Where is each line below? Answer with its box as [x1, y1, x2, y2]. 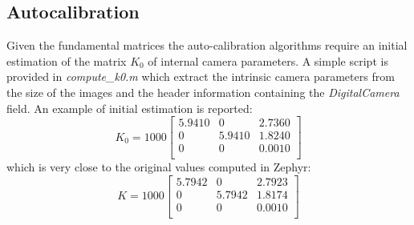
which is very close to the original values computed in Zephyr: [6, 159, 311, 175]
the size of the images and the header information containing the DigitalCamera [6, 83, 400, 100]
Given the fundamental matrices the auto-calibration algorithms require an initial [6, 37, 408, 54]
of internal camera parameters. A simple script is [148, 52, 388, 69]
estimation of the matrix [6, 52, 127, 69]
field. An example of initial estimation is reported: [6, 99, 253, 116]
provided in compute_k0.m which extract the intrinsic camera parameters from [6, 68, 395, 85]
